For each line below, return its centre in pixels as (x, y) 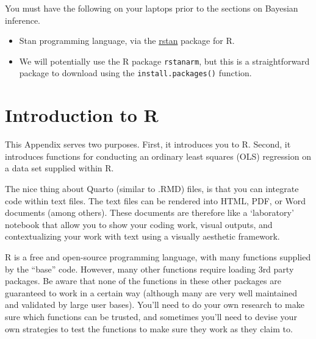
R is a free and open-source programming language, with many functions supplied (158, 256)
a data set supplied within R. (59, 168)
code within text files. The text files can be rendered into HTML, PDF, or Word (156, 200)
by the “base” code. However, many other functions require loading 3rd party (149, 269)
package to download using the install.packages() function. (135, 73)
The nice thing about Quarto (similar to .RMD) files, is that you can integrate (152, 188)
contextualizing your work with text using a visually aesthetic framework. (142, 236)
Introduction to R (82, 115)
